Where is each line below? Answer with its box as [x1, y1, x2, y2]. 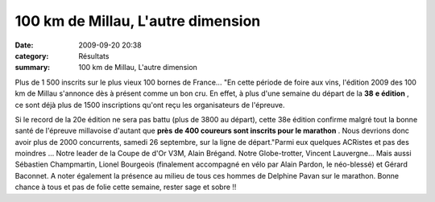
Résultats [78, 51, 110, 60]
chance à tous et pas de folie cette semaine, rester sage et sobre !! [14, 182, 237, 192]
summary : [14, 63, 51, 72]
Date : [14, 40, 34, 50]
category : [14, 51, 49, 60]
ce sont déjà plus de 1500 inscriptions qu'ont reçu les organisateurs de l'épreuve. [14, 100, 285, 109]
